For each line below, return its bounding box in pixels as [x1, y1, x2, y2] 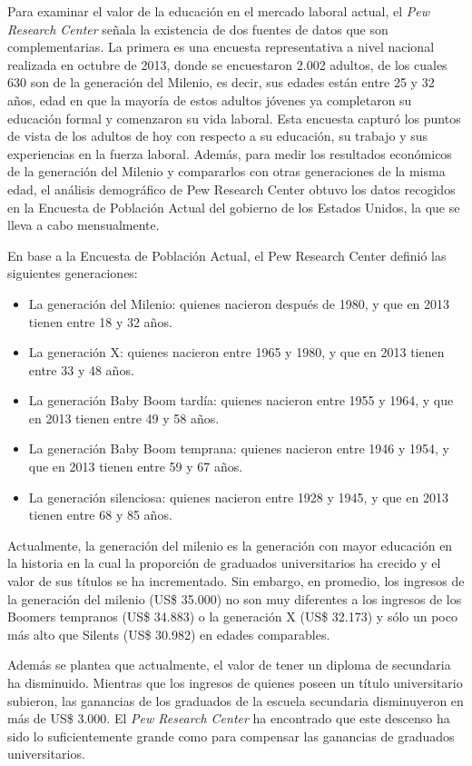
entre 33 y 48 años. [28, 360, 134, 379]
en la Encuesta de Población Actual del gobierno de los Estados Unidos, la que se [7, 197, 460, 216]
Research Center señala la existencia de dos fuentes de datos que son [7, 19, 388, 38]
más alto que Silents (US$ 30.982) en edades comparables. [7, 624, 330, 643]
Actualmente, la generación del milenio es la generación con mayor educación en [7, 535, 453, 554]
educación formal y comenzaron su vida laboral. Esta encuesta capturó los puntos [7, 108, 461, 127]
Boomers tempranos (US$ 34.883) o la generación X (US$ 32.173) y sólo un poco [7, 607, 457, 626]
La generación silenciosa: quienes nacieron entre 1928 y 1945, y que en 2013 [28, 487, 448, 506]
